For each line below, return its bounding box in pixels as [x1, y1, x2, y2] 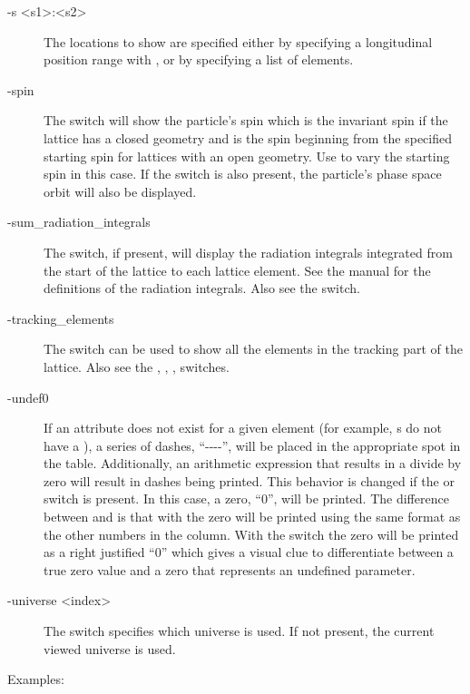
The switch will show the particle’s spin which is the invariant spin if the [44, 111, 448, 130]
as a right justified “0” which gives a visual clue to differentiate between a [44, 542, 454, 562]
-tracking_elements [7, 308, 114, 327]
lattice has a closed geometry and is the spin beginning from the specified [44, 128, 453, 147]
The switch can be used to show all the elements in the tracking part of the [44, 339, 463, 358]
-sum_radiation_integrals [7, 212, 151, 231]
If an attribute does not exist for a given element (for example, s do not [44, 418, 442, 437]
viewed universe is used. [44, 639, 176, 658]
